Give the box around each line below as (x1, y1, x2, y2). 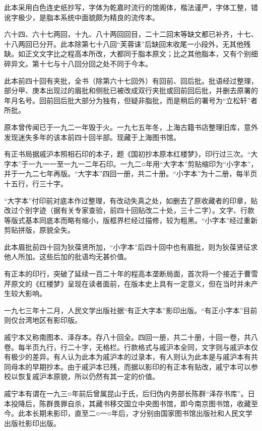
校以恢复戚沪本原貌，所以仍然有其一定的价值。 (4, 371, 159, 382)
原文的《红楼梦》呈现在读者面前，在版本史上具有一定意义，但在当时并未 (11, 278, 251, 289)
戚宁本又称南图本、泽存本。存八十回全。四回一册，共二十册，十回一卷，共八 (4, 332, 258, 342)
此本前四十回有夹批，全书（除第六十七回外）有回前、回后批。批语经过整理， (4, 75, 258, 86)
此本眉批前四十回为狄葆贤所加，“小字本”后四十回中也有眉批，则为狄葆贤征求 (4, 241, 258, 252)
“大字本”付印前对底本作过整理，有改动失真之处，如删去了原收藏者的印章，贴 (4, 195, 258, 205)
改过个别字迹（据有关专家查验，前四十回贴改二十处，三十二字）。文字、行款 (4, 205, 254, 215)
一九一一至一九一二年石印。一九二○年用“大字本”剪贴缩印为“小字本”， (28, 158, 258, 169)
